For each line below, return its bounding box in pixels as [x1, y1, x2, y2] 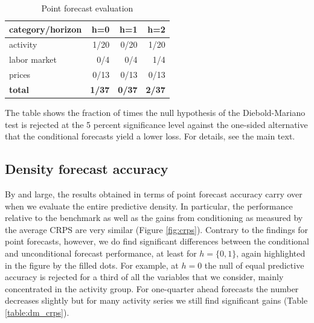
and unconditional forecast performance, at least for [5, 247, 197, 260]
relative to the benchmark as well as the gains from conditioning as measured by [5, 211, 303, 224]
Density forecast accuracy [5, 159, 168, 178]
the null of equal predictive [204, 258, 304, 271]
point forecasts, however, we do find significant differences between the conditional [5, 235, 310, 248]
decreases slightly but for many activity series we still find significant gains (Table [5, 294, 308, 307]
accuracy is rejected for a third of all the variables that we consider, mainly [5, 270, 284, 283]
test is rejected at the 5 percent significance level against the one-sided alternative [5, 118, 308, 130]
